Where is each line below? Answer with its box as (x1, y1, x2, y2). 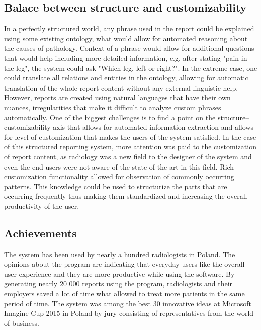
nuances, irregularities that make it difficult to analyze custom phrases (4, 102, 221, 112)
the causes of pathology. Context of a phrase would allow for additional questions (4, 43, 254, 53)
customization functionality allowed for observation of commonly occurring (4, 171, 234, 182)
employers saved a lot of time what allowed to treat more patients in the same (4, 288, 245, 299)
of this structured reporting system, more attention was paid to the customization (4, 141, 256, 152)
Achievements (4, 225, 77, 240)
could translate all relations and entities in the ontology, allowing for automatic (4, 72, 248, 83)
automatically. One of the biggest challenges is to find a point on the (4, 112, 216, 122)
